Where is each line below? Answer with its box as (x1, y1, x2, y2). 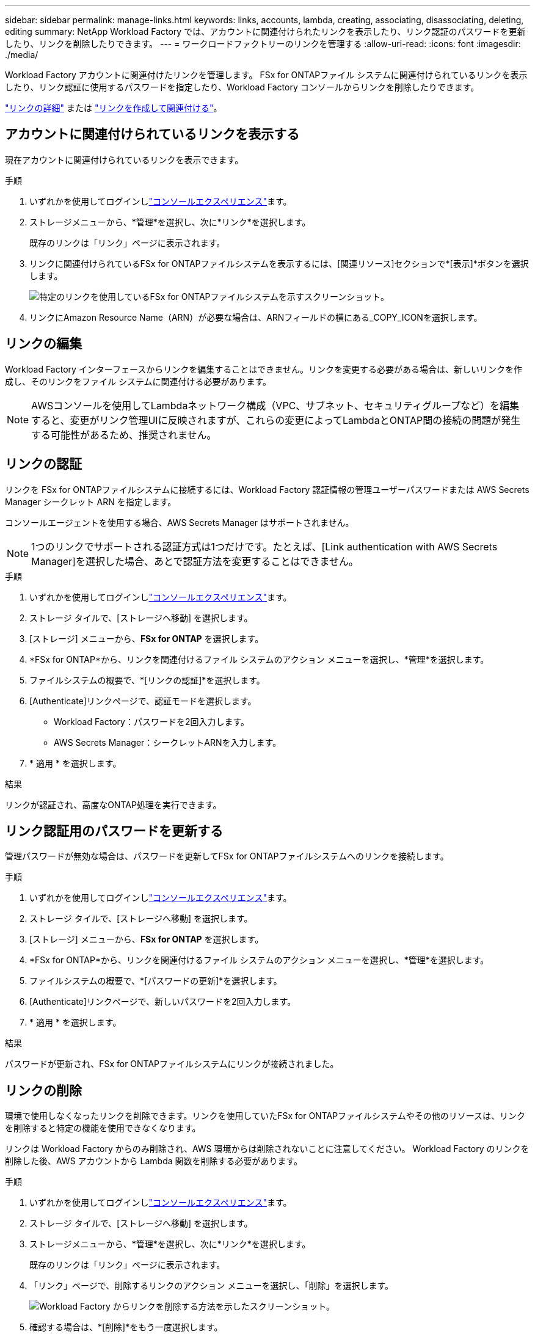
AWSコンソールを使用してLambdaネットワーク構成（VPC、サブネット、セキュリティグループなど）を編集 (31, 399, 520, 412)
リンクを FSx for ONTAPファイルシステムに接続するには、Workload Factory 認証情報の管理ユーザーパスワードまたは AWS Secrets (5, 484, 530, 495)
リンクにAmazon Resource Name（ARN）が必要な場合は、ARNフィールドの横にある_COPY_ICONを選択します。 (29, 312, 482, 323)
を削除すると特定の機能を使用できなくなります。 (5, 1123, 201, 1134)
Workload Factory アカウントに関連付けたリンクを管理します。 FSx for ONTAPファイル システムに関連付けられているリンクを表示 (5, 70, 528, 80)
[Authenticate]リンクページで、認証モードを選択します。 (29, 695, 257, 706)
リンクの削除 (5, 1082, 82, 1098)
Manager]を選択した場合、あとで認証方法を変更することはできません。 (31, 555, 358, 567)
